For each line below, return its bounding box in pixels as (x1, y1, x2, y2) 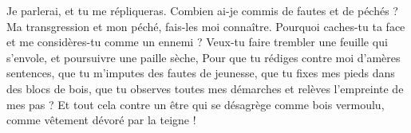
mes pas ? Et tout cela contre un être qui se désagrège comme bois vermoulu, (6, 96, 385, 112)
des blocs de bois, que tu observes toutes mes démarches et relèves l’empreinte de (6, 80, 404, 96)
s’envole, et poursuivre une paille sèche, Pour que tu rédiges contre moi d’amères (6, 49, 401, 65)
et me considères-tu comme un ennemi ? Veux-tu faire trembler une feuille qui (6, 33, 388, 50)
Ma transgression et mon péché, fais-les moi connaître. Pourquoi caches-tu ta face (6, 18, 405, 34)
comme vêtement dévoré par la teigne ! (6, 111, 196, 128)
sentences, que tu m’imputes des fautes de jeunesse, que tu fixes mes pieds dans (6, 65, 395, 81)
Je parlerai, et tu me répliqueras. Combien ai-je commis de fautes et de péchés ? (6, 2, 398, 18)
